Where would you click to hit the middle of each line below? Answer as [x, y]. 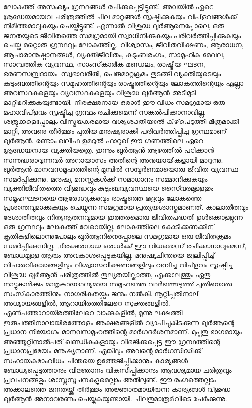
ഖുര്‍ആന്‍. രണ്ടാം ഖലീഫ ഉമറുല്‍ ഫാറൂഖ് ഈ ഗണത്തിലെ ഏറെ [103, 140]
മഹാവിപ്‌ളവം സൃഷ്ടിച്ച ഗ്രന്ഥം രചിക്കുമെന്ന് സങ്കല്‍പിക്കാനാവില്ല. [105, 112]
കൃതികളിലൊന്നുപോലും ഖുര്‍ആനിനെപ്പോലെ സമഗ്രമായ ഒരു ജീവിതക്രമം [117, 236]
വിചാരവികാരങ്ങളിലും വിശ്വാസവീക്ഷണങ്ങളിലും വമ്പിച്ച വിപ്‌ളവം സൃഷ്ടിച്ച [118, 265]
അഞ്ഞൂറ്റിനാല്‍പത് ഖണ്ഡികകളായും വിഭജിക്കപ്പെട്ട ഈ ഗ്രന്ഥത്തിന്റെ [112, 341]
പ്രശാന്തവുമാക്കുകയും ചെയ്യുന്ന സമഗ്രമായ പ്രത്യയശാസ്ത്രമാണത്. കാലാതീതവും [126, 207]
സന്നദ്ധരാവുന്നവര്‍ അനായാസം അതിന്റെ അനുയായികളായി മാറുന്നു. [113, 159]
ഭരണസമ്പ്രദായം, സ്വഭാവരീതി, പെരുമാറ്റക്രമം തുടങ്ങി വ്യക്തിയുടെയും [112, 73]
